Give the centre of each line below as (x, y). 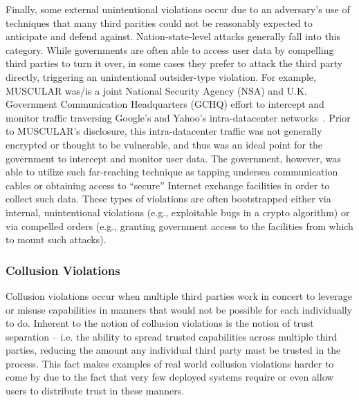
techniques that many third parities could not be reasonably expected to (159, 22)
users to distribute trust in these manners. (95, 391)
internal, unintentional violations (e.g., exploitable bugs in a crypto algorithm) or (178, 212)
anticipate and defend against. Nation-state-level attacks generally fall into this (173, 36)
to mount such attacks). (56, 239)
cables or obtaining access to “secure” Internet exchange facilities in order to (168, 185)
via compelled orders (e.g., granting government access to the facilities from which (179, 226)
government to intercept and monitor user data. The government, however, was (173, 158)
